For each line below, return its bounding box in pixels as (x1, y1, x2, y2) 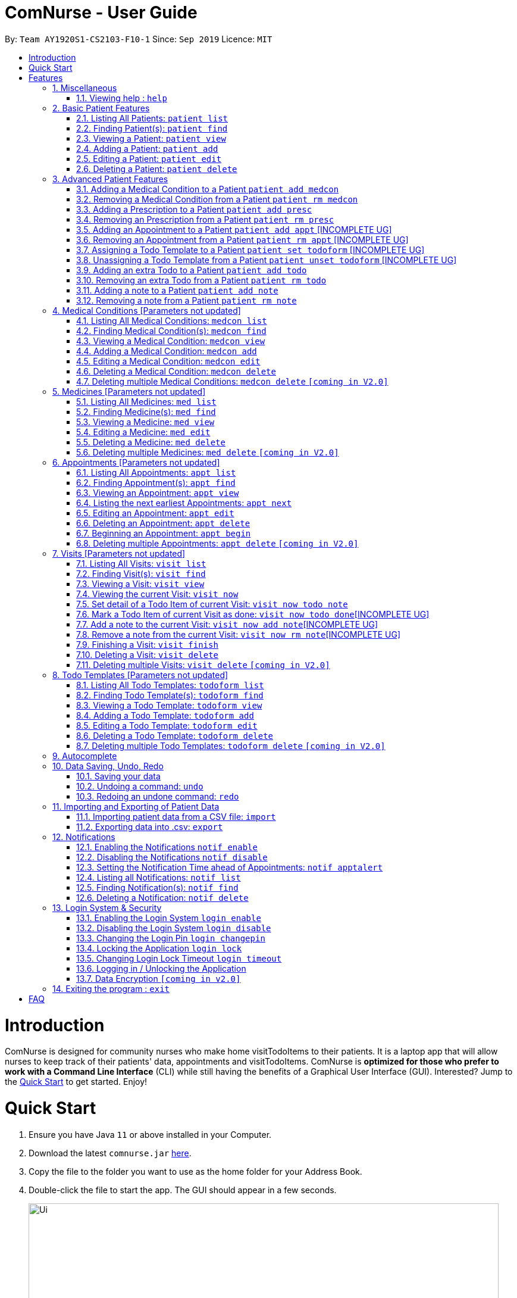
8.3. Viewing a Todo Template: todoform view (76, 700, 262, 710)
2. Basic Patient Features (52, 102, 150, 113)
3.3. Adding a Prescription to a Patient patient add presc (76, 204, 312, 214)
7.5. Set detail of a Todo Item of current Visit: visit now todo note (76, 598, 348, 609)
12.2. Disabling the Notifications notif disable (76, 851, 268, 862)
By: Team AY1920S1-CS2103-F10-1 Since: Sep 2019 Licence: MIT (5, 33, 272, 44)
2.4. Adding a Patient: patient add (76, 143, 218, 154)
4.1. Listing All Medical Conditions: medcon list (76, 315, 267, 326)
